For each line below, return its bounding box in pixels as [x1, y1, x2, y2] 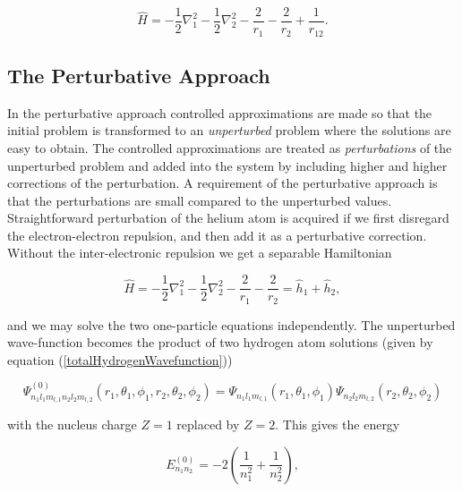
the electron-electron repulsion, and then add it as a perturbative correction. [7, 225, 427, 244]
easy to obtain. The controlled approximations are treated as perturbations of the [7, 138, 452, 157]
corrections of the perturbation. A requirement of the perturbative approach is [7, 174, 438, 192]
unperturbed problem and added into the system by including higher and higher [7, 156, 448, 174]
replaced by [176, 415, 240, 433]
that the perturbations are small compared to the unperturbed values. [7, 191, 392, 209]
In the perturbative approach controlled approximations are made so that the [7, 103, 432, 122]
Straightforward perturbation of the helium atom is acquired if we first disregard [7, 208, 449, 227]
